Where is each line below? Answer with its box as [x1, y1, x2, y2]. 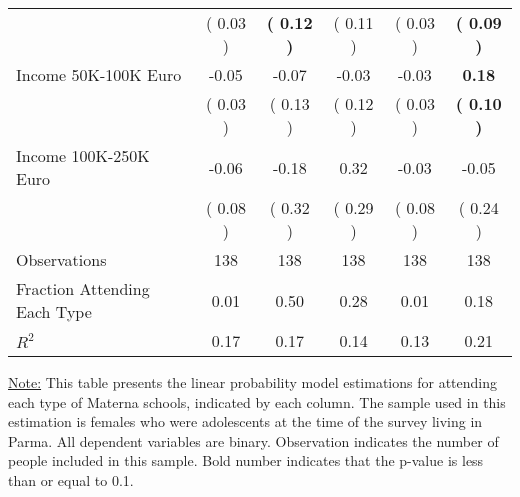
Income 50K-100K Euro [16, 63, 182, 86]
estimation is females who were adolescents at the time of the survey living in [8, 411, 483, 432]
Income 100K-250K [16, 144, 150, 167]
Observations [16, 248, 107, 271]
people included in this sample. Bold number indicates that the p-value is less [8, 450, 484, 471]
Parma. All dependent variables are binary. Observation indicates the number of [8, 430, 499, 451]
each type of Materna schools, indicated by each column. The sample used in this [8, 391, 506, 412]
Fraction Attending [16, 277, 150, 300]
